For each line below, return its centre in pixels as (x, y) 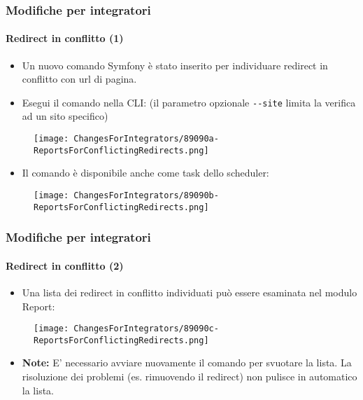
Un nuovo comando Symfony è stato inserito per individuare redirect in (175, 65)
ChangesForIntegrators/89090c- (146, 329)
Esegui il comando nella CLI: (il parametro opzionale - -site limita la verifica (189, 102)
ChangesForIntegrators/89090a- (146, 139)
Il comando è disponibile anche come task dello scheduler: (145, 173)
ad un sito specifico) (65, 116)
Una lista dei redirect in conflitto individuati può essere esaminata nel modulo (190, 292)
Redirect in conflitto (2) (65, 265)
